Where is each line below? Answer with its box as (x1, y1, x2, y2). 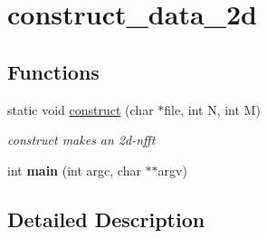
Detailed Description (7, 205, 205, 233)
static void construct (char (7, 100, 154, 119)
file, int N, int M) (164, 100, 261, 119)
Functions (7, 57, 100, 85)
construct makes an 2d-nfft (7, 130, 156, 149)
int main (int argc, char (7, 160, 141, 179)
